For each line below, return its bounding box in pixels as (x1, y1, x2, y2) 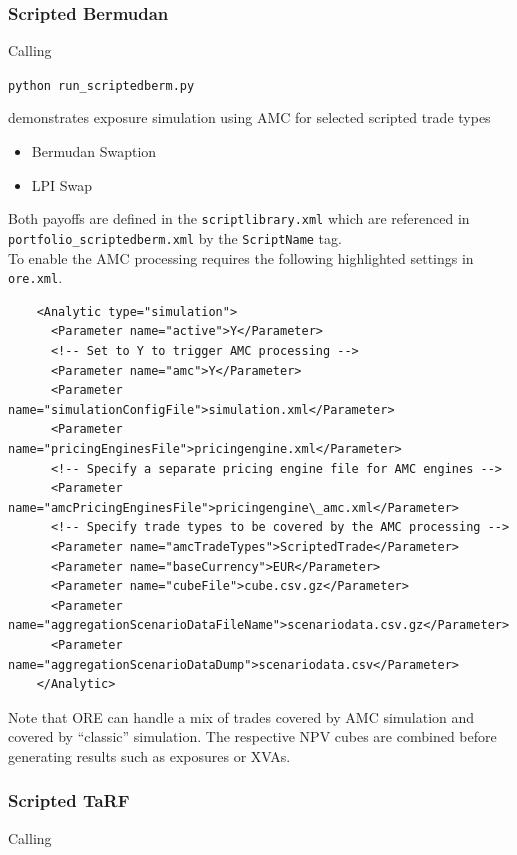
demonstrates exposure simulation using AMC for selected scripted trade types (8, 107, 491, 128)
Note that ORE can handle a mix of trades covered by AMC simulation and (8, 706, 475, 727)
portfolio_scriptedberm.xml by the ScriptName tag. (8, 227, 342, 248)
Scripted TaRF (8, 788, 130, 813)
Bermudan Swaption (31, 141, 157, 162)
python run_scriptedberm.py (8, 78, 195, 93)
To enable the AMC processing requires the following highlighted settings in (8, 247, 474, 268)
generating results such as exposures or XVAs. (8, 745, 291, 766)
